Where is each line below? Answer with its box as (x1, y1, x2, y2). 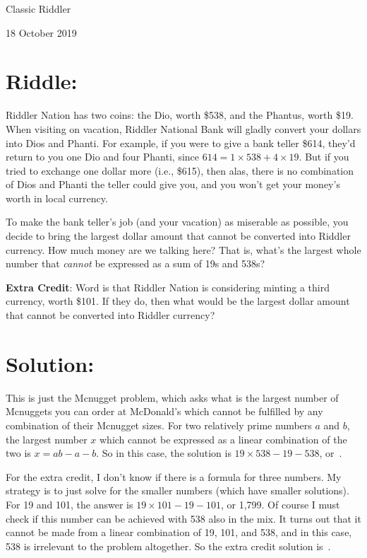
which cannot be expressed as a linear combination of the (100, 431, 347, 446)
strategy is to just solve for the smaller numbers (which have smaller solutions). (6, 483, 349, 498)
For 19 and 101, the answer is (6, 496, 133, 511)
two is (6, 446, 31, 460)
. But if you (299, 149, 349, 164)
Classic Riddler (6, 1, 71, 16)
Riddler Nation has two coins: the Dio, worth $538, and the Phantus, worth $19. (6, 107, 354, 122)
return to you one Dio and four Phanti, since (6, 149, 200, 164)
